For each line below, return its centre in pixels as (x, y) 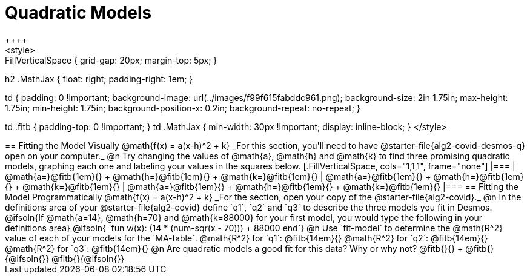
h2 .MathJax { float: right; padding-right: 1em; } (99, 79)
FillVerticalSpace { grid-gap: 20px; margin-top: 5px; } (111, 60)
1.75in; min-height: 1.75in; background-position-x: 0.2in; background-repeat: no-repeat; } (183, 108)
